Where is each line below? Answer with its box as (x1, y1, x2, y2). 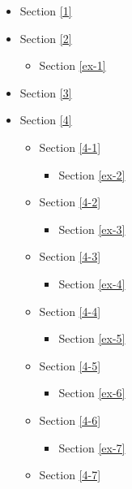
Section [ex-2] (58, 166, 126, 183)
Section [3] (19, 84, 72, 101)
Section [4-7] (39, 466, 101, 483)
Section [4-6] (39, 411, 101, 428)
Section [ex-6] (58, 384, 126, 401)
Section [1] (19, 2, 72, 19)
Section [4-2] (39, 193, 101, 210)
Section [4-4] (39, 302, 101, 319)
